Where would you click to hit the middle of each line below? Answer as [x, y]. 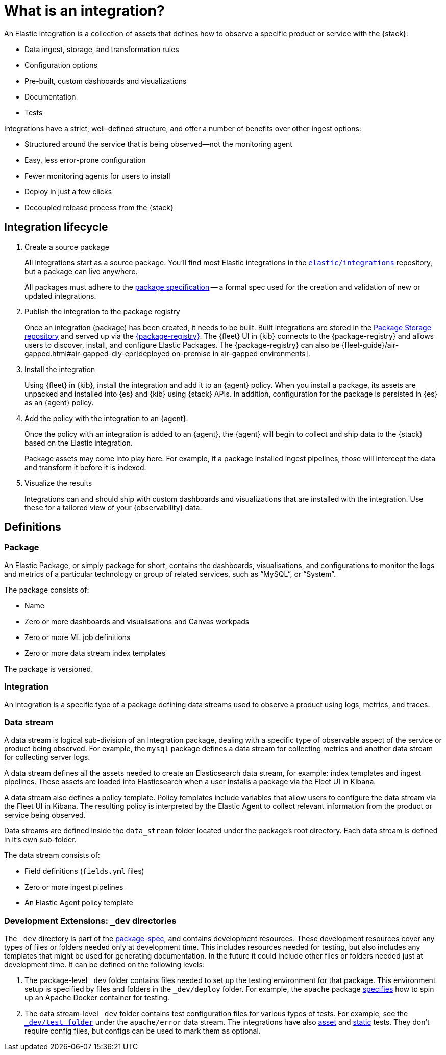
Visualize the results [58, 483]
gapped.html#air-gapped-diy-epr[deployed [97, 353]
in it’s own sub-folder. [40, 840]
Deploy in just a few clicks [68, 191]
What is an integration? [84, 11]
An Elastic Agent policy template [79, 903]
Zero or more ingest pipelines [74, 887]
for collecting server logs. [47, 757]
